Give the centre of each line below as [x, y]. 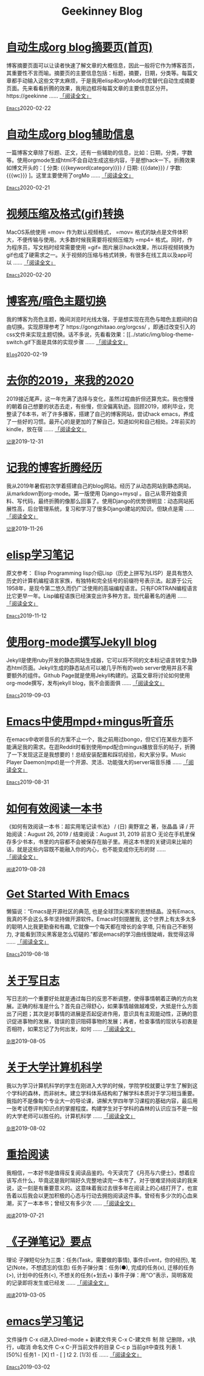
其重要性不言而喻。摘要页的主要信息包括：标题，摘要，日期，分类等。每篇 [99, 73]
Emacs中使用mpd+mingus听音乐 [90, 721]
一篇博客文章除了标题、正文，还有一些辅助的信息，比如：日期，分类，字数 [99, 152]
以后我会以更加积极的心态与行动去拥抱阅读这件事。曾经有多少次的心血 [104, 1196]
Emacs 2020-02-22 [29, 108]
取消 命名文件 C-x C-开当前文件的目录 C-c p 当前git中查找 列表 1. [101, 1347]
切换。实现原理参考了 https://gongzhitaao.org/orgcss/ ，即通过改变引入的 [104, 326]
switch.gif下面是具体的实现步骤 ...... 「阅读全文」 [67, 342]
